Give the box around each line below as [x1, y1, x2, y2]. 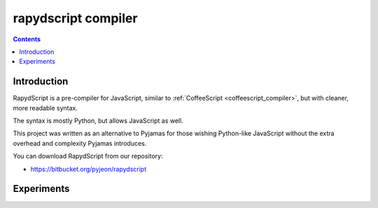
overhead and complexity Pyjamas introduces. [13, 139, 147, 147]
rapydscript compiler [13, 10, 138, 26]
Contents [13, 35, 41, 43]
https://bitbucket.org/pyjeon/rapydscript [30, 165, 147, 173]
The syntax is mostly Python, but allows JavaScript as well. [13, 117, 183, 125]
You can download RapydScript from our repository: [13, 152, 163, 161]
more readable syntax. [13, 103, 78, 112]
